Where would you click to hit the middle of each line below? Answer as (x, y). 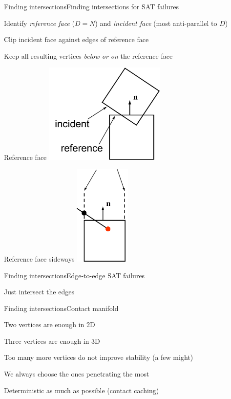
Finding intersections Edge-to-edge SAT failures (74, 275)
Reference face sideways (39, 258)
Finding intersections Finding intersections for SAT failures (91, 6)
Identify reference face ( (39, 23)
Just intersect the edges (39, 292)
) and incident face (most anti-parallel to (156, 23)
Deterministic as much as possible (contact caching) (82, 390)
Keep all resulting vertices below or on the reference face (88, 55)
